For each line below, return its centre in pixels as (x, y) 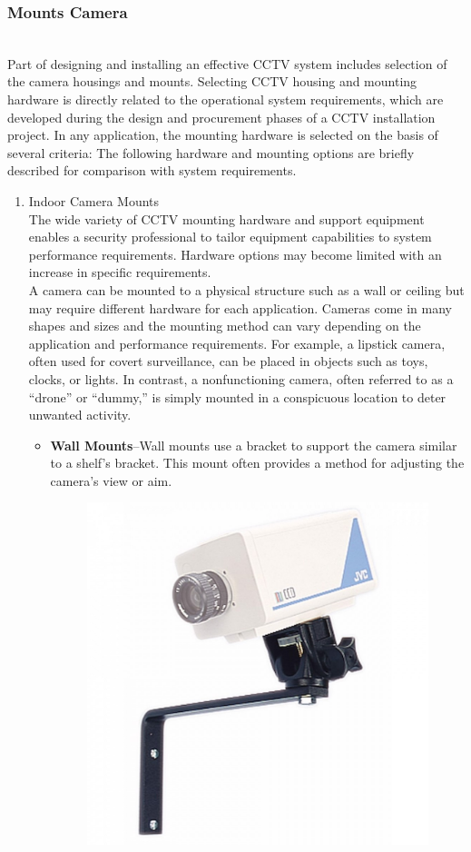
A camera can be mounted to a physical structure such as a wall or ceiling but (246, 289)
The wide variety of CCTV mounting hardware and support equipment (226, 218)
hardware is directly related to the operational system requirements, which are (226, 99)
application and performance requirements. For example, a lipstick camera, (237, 343)
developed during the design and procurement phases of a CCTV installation (221, 117)
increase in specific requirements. (120, 272)
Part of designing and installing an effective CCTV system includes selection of (227, 63)
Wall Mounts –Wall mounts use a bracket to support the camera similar (254, 445)
